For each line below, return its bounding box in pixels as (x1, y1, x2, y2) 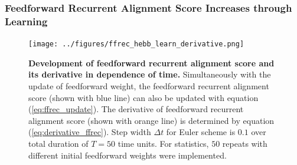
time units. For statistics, (118, 137, 209, 149)
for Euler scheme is (166, 126, 236, 138)
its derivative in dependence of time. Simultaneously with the (28, 68, 271, 80)
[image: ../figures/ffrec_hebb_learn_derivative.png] (28, 40, 244, 49)
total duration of (28, 137, 89, 149)
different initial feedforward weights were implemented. (28, 149, 227, 161)
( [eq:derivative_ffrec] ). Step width (28, 126, 151, 138)
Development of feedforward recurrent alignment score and (28, 56, 275, 69)
